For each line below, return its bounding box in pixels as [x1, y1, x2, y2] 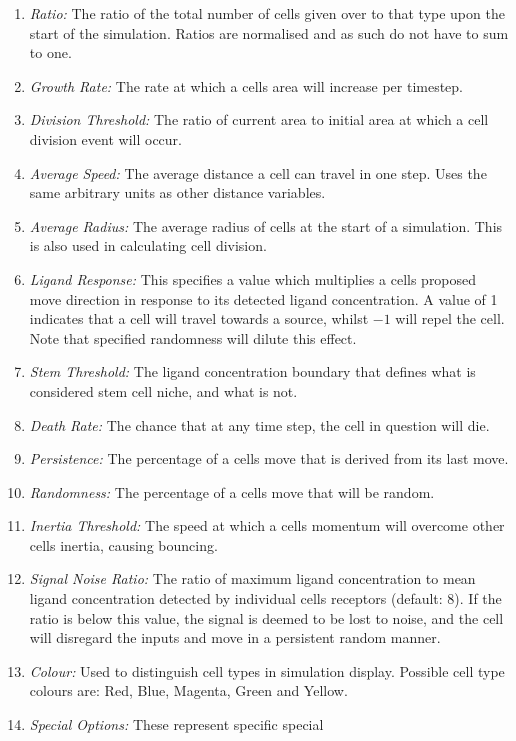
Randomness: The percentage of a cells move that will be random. [29, 481, 435, 502]
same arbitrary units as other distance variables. [29, 182, 326, 203]
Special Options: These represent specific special [29, 714, 324, 735]
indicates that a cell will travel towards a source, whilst [29, 308, 369, 329]
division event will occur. [29, 128, 182, 149]
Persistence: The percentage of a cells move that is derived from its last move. [29, 448, 509, 469]
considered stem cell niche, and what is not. [29, 380, 298, 401]
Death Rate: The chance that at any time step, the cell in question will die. [29, 414, 490, 435]
